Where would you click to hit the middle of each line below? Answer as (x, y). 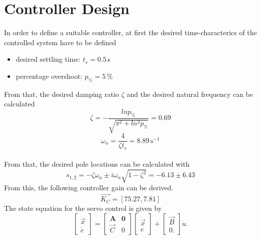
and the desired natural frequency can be (190, 94)
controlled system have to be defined (60, 42)
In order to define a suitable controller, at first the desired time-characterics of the (130, 32)
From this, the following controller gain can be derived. (89, 188)
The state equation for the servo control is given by (83, 208)
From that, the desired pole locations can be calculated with (97, 164)
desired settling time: (48, 59)
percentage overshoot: (49, 76)
